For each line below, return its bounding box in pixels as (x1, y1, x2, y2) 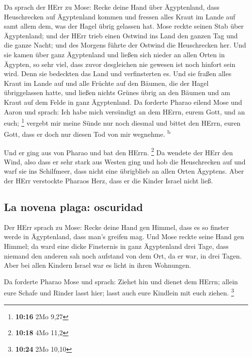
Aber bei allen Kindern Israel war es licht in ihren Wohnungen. (4, 260, 191, 270)
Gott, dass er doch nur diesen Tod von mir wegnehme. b (4, 128, 171, 139)
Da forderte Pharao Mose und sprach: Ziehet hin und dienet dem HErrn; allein (4, 276, 238, 286)
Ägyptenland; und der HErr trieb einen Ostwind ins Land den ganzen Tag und (4, 30, 238, 40)
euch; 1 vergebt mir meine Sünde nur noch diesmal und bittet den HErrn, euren (4, 116, 241, 128)
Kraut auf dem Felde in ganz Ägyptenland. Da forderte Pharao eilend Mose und (4, 97, 242, 107)
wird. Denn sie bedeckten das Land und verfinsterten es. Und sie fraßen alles (4, 68, 232, 79)
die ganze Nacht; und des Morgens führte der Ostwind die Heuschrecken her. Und (4, 40, 246, 50)
